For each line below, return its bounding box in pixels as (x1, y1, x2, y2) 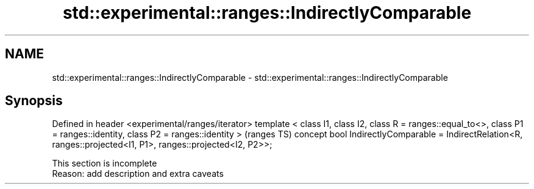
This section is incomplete (52, 158, 157, 169)
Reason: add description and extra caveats (52, 168, 224, 179)
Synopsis (5, 93, 63, 109)
